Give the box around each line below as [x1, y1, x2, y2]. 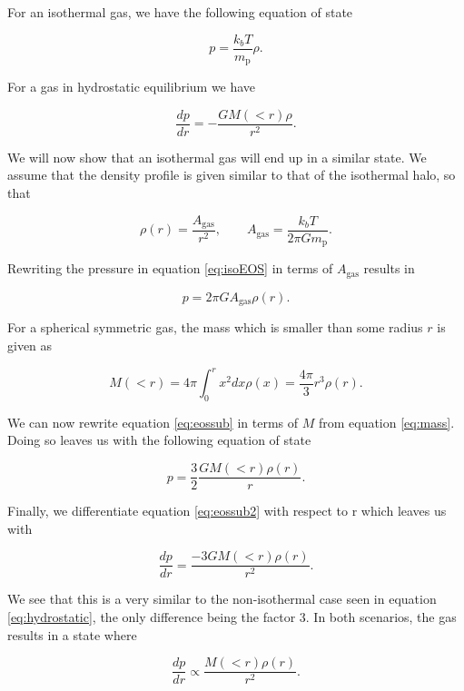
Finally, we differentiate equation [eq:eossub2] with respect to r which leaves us [7, 501, 447, 520]
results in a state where [7, 625, 137, 644]
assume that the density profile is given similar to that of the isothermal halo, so [7, 165, 456, 184]
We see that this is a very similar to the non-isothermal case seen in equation [7, 589, 437, 608]
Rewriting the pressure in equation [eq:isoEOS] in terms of [7, 259, 333, 278]
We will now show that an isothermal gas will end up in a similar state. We [7, 147, 427, 166]
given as [7, 335, 53, 354]
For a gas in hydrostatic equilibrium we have [7, 77, 256, 96]
